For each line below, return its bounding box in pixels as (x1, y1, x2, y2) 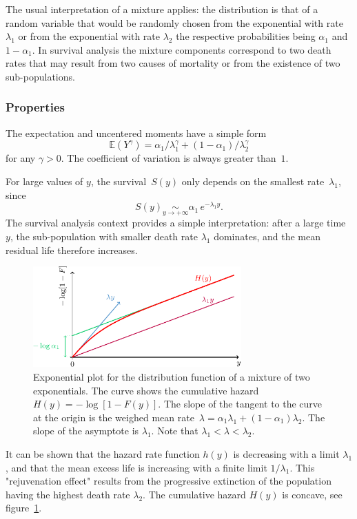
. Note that (151, 423, 198, 438)
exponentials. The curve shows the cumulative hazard (33, 383, 259, 397)
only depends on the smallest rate (181, 173, 325, 188)
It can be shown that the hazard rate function (6, 447, 200, 460)
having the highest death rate (6, 487, 130, 501)
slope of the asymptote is (33, 423, 139, 438)
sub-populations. (6, 69, 75, 83)
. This (289, 460, 315, 474)
